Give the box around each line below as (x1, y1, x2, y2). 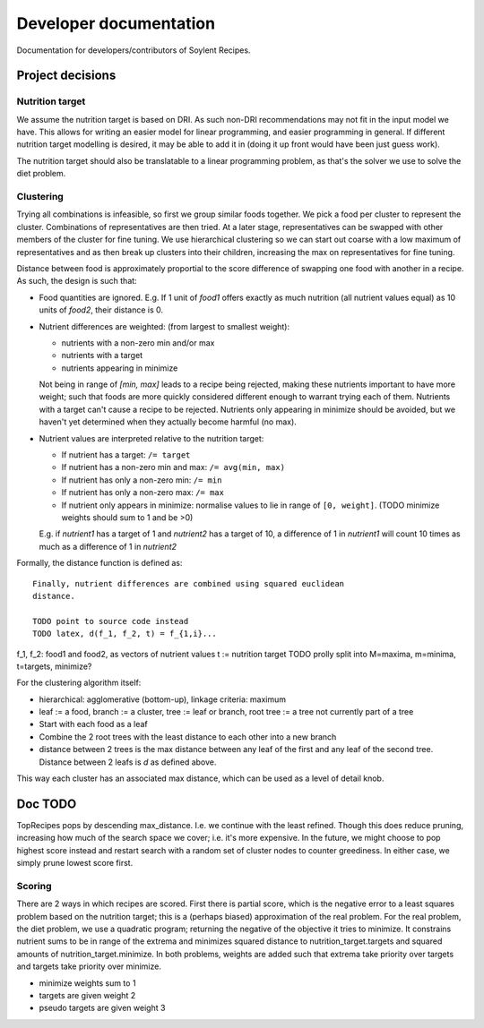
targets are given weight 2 (39, 989, 136, 1000)
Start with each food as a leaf (39, 719, 148, 730)
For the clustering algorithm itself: (16, 677, 142, 689)
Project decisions (16, 68, 117, 83)
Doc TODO (16, 796, 77, 811)
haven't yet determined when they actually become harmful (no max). (39, 416, 298, 427)
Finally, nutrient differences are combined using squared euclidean (32, 578, 345, 588)
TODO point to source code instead (32, 616, 189, 626)
